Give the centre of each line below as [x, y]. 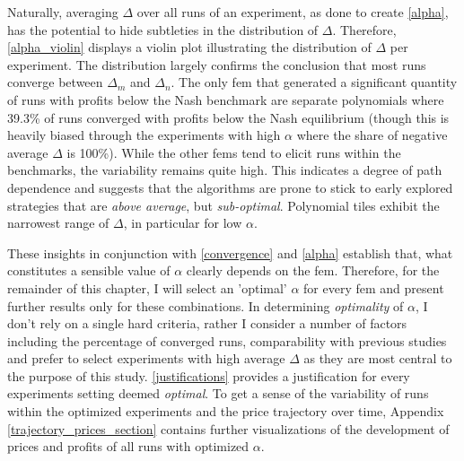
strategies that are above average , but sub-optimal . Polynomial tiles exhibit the [223, 205]
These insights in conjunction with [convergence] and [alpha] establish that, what [230, 252]
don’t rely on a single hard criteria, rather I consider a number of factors [207, 323]
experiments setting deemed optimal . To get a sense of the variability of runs [218, 393]
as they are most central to [378, 358]
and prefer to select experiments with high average [146, 358]
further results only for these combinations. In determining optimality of [206, 305]
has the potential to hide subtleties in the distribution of [163, 29]
